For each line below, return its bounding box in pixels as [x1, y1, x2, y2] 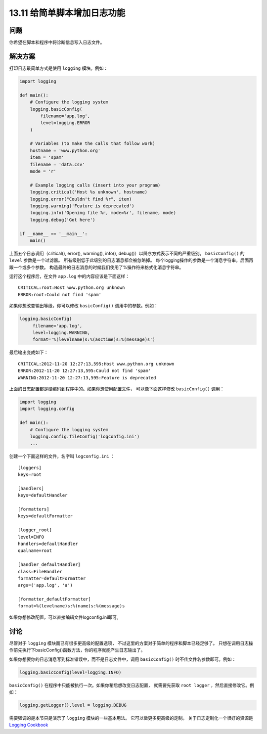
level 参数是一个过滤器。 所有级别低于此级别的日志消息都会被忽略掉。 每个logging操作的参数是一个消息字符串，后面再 [9, 257, 254, 263]
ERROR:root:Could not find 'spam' [18, 292, 101, 297]
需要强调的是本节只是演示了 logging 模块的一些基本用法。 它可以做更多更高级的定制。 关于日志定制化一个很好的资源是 [9, 715, 253, 721]
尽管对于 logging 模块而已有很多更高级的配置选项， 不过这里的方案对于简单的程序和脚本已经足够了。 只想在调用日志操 [9, 640, 253, 646]
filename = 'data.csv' [30, 161, 85, 167]
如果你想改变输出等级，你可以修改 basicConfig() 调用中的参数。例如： [9, 303, 158, 309]
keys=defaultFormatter [18, 513, 73, 519]
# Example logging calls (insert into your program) [30, 182, 161, 188]
